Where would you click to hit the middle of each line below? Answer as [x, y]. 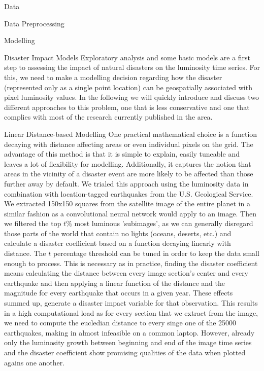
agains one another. [35, 362]
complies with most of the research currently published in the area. [108, 117]
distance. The [25, 253]
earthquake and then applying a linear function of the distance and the [114, 283]
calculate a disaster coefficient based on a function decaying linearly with [118, 243]
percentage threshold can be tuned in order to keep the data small [156, 253]
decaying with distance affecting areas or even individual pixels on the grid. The [129, 144]
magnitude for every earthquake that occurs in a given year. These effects [119, 293]
